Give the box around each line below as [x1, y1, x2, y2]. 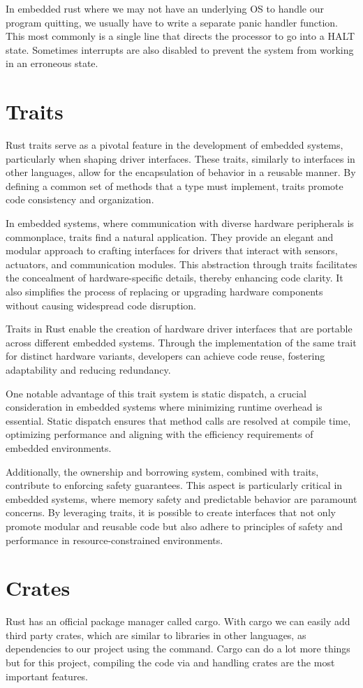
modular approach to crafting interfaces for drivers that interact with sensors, [6, 243, 338, 258]
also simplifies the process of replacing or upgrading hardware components [6, 284, 323, 299]
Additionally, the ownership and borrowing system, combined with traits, [6, 464, 319, 478]
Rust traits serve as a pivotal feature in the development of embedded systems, [6, 138, 343, 152]
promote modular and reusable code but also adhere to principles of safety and [6, 518, 343, 533]
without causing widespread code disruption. [6, 298, 196, 312]
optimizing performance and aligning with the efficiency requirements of [6, 427, 313, 441]
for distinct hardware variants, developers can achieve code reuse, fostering [6, 349, 325, 363]
